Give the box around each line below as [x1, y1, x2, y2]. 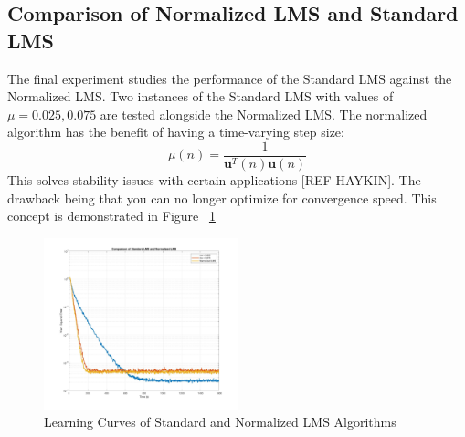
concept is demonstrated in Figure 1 [7, 206, 216, 225]
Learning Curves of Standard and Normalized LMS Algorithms [44, 412, 396, 432]
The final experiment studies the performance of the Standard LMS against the [7, 68, 452, 88]
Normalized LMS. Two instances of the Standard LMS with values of [7, 87, 394, 106]
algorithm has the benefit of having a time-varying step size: [7, 122, 344, 141]
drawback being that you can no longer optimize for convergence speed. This [7, 188, 437, 207]
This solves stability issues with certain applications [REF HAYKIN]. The [7, 171, 421, 190]
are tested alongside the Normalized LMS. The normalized [100, 104, 428, 123]
